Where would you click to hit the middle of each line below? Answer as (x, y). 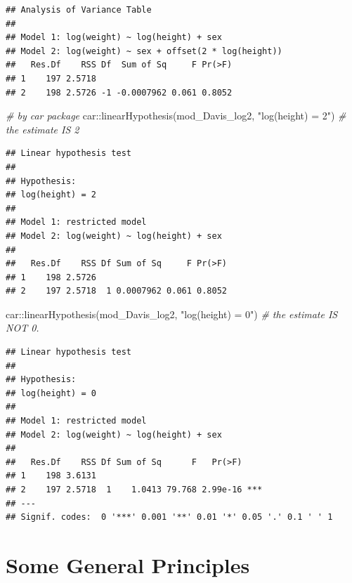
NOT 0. (22, 328)
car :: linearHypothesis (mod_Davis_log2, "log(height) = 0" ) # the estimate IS (172, 314)
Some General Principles (128, 564)
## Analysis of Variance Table (79, 10)
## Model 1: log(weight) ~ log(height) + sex (114, 38)
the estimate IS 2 (43, 129)
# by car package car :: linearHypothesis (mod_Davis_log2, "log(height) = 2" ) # (176, 116)
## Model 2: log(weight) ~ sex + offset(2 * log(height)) (144, 51)
